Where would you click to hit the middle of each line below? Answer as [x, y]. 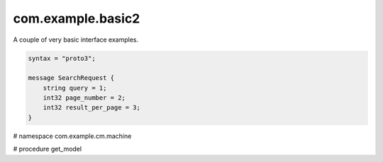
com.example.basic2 [77, 18]
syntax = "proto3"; [62, 58]
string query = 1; [75, 88]
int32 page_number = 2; [84, 98]
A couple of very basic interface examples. [76, 40]
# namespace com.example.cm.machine [72, 136]
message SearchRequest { [71, 78]
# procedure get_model [47, 149]
